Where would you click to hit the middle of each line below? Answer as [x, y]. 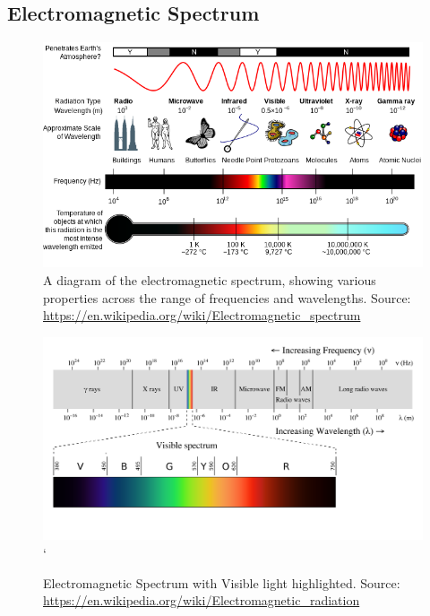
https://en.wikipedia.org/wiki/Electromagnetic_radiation [202, 600]
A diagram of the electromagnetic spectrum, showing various [210, 280]
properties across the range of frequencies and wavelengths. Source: [227, 297]
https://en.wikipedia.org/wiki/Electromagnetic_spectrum [202, 315]
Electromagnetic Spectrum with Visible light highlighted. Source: [222, 582]
